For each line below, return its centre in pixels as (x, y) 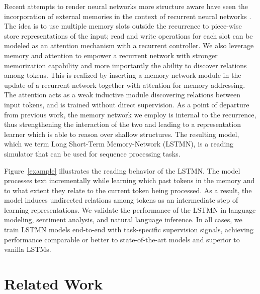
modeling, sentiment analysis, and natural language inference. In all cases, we (123, 219)
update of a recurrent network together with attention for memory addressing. (125, 85)
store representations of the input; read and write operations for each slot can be (128, 35)
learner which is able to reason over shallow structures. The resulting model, (122, 134)
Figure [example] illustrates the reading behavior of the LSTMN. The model (122, 170)
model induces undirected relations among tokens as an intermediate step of (121, 200)
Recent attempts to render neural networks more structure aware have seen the (126, 6)
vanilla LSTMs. (28, 249)
